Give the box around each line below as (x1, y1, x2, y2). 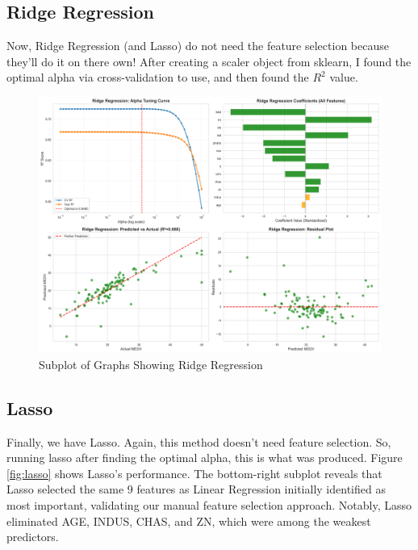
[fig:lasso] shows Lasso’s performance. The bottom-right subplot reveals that (6, 464, 382, 481)
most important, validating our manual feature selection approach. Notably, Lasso (6, 496, 412, 513)
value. (329, 69, 358, 86)
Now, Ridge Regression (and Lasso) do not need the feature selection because (6, 37, 389, 54)
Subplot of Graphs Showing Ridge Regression (39, 355, 263, 372)
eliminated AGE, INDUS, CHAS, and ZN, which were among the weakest (6, 512, 371, 529)
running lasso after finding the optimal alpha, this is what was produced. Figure (6, 449, 403, 466)
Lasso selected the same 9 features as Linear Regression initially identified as (6, 481, 386, 498)
